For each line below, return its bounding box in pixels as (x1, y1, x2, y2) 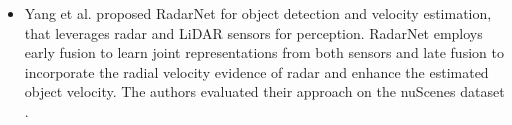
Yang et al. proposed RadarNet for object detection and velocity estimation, (24, 3, 492, 23)
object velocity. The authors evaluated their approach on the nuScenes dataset (24, 81, 505, 102)
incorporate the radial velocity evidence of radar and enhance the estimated (24, 61, 489, 82)
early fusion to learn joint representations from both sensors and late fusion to (24, 42, 504, 63)
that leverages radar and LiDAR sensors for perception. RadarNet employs (24, 22, 483, 43)
